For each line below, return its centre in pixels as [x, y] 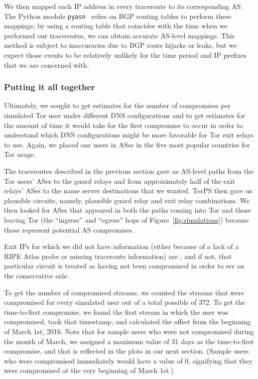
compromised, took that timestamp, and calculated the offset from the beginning [128, 321]
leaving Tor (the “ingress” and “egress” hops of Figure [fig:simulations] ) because [127, 219]
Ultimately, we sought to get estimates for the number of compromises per [118, 105]
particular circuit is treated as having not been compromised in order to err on [124, 266]
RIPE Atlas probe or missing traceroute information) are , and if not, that [118, 256]
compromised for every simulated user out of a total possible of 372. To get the [125, 302]
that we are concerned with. [47, 64]
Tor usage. [20, 154]
